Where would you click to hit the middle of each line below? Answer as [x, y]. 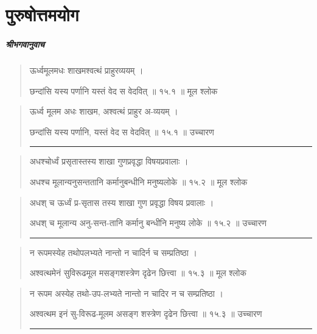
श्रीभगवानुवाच [25, 44]
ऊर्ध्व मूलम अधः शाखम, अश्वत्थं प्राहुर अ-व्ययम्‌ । [104, 111]
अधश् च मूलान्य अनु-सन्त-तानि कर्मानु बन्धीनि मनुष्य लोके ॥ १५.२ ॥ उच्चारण [148, 223]
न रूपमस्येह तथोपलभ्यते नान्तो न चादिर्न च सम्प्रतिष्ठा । [113, 252]
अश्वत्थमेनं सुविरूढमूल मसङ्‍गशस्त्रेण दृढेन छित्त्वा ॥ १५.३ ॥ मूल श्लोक [138, 273]
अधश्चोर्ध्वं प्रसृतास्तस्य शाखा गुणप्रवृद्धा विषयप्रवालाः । [109, 161]
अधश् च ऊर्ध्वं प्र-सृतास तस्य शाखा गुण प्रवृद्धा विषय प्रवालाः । [122, 202]
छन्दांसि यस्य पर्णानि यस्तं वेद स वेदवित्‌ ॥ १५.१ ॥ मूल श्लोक [124, 91]
